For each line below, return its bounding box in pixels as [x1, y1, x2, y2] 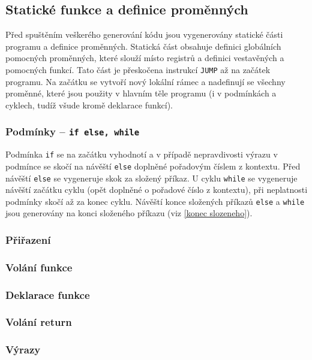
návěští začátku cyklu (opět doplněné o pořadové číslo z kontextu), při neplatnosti [5, 183, 308, 196]
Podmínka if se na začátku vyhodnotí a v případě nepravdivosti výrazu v [5, 148, 278, 161]
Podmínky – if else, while [5, 124, 140, 139]
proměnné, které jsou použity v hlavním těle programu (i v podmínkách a [5, 87, 277, 99]
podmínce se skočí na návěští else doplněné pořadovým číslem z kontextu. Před [5, 159, 301, 172]
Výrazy [5, 342, 41, 357]
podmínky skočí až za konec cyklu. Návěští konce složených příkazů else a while [5, 195, 305, 207]
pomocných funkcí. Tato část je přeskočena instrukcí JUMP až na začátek [5, 63, 271, 75]
